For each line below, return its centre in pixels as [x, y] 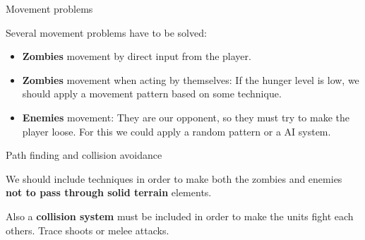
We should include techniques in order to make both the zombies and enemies [174, 178]
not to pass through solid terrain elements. [109, 192]
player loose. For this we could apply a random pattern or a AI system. [176, 131]
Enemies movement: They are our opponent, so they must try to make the [186, 117]
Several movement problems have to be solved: [106, 32]
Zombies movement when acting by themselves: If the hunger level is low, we [191, 79]
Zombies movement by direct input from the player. [137, 56]
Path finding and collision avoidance [84, 155]
